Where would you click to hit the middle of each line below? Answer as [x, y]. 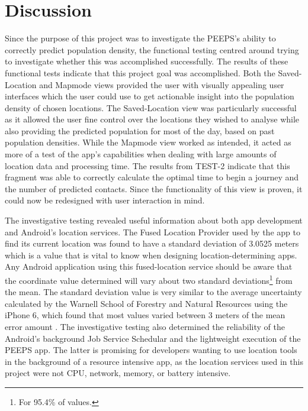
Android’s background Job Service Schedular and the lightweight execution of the [153, 338]
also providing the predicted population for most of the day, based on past [140, 130]
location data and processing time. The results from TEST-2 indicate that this [147, 165]
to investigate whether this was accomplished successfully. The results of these [147, 61]
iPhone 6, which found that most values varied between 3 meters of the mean [145, 315]
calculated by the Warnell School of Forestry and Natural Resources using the [146, 303]
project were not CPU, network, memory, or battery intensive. [118, 373]
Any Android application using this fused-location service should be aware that [149, 266]
